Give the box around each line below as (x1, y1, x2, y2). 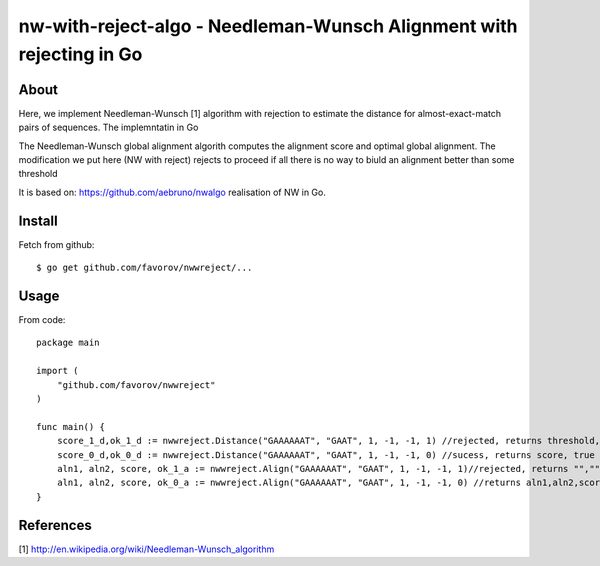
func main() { (36, 421, 105, 432)
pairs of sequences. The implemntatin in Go (18, 121, 199, 134)
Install (18, 212, 59, 229)
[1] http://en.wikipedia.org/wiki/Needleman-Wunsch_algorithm (18, 543, 275, 555)
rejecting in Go (18, 43, 143, 65)
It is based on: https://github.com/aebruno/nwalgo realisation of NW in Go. (18, 186, 327, 198)
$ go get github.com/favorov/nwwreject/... (36, 262, 253, 274)
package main (36, 337, 100, 349)
